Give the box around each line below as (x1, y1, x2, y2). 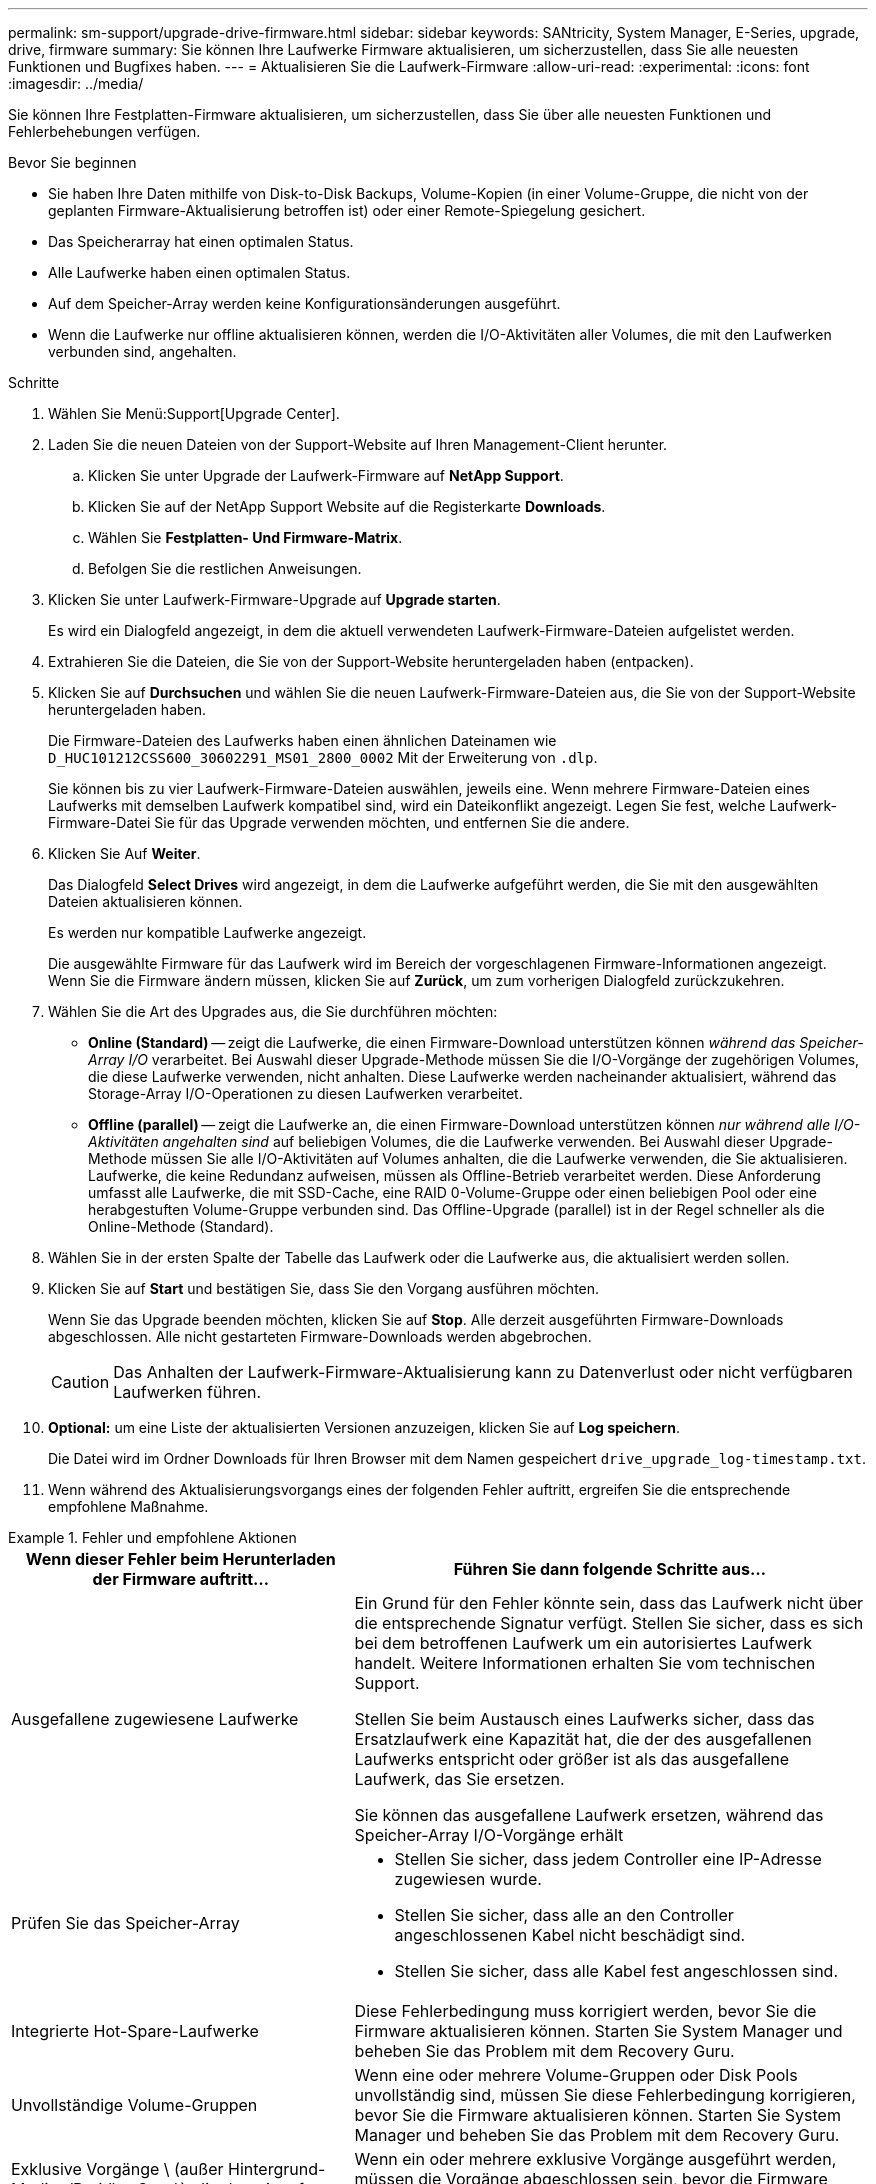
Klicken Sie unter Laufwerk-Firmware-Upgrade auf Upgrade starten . (48, 591, 501, 608)
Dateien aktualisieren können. (48, 893, 243, 910)
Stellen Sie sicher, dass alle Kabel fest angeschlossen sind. (394, 1961, 839, 1981)
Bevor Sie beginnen (8, 154, 137, 171)
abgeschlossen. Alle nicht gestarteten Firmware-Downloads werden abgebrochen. (48, 1328, 592, 1345)
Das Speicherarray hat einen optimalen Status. (48, 233, 354, 250)
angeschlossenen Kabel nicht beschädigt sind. (394, 1925, 746, 1945)
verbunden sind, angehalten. (48, 343, 237, 360)
